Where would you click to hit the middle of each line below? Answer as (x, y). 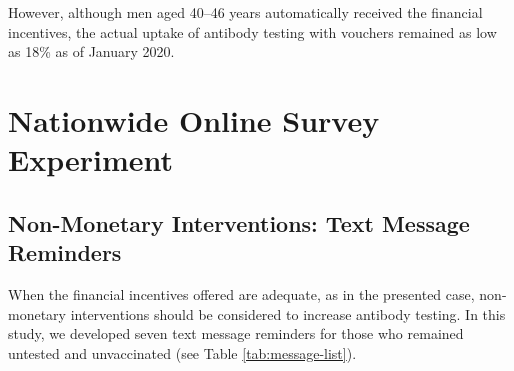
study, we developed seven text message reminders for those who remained (236, 333)
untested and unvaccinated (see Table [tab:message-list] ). (182, 352)
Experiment (91, 159)
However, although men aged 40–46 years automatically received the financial (245, 12)
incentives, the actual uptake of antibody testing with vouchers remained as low (252, 31)
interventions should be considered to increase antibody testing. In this (288, 313)
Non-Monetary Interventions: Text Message (239, 222)
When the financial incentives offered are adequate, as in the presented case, (241, 293)
